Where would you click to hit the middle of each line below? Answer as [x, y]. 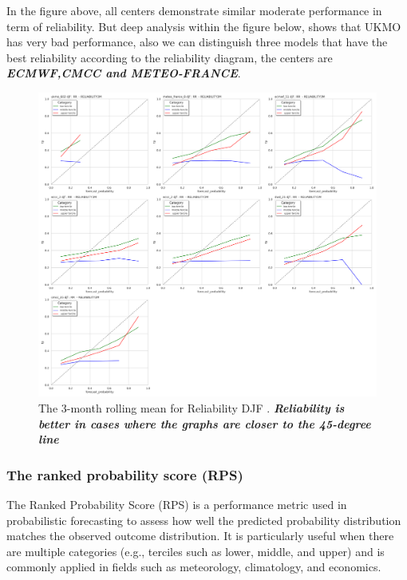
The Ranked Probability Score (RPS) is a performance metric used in [177, 504]
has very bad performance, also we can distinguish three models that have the [197, 42]
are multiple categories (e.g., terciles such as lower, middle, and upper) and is [196, 551]
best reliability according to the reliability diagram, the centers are [170, 57]
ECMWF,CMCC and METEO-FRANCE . [124, 73]
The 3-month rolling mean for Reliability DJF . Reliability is [192, 407]
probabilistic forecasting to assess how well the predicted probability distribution [204, 520]
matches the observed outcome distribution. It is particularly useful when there [200, 536]
